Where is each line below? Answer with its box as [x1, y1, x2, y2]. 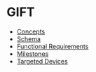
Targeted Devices [16, 57, 68, 65]
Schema [16, 34, 41, 43]
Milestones [16, 50, 49, 58]
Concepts [16, 27, 46, 36]
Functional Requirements [16, 42, 89, 50]
